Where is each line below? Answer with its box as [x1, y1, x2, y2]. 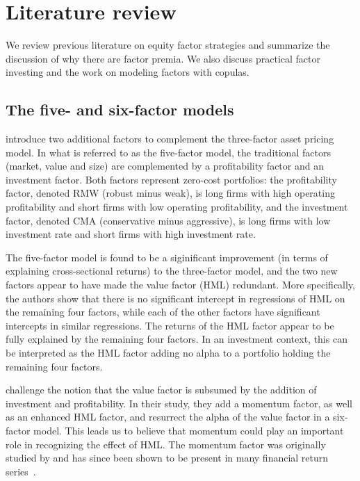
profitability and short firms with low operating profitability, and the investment [6, 199, 348, 214]
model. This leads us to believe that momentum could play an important [33, 423, 344, 437]
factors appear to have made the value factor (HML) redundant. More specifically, [6, 277, 356, 292]
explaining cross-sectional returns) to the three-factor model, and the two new [6, 263, 338, 278]
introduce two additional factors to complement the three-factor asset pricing [6, 131, 334, 146]
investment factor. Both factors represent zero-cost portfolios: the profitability [6, 172, 337, 186]
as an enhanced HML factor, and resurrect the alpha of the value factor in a [6, 409, 330, 424]
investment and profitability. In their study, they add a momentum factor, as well [6, 396, 352, 410]
